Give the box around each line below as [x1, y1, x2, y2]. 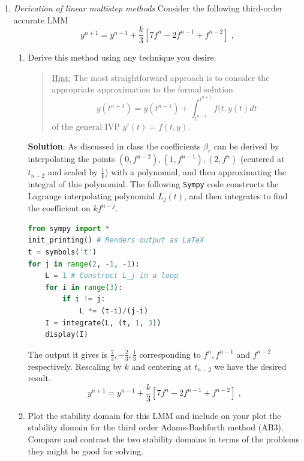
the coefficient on [28, 202, 91, 214]
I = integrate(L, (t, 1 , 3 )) [45, 318, 161, 327]
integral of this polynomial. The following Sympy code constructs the [28, 178, 279, 190]
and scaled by [47, 166, 98, 178]
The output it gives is [28, 348, 107, 360]
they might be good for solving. [28, 444, 144, 457]
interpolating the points [28, 152, 115, 165]
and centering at [131, 360, 192, 372]
